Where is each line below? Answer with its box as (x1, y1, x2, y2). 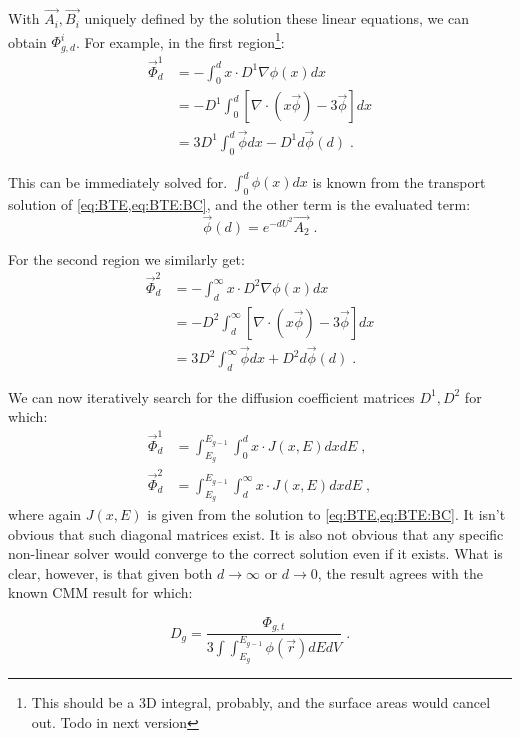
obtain (8, 31, 47, 52)
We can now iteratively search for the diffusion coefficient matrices (8, 386, 415, 407)
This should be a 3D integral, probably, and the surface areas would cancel (31, 691, 491, 712)
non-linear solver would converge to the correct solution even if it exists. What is (8, 543, 503, 564)
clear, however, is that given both (8, 562, 213, 583)
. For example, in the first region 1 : (75, 28, 285, 52)
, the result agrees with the (317, 562, 483, 583)
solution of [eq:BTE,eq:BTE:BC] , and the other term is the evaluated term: (8, 193, 471, 214)
